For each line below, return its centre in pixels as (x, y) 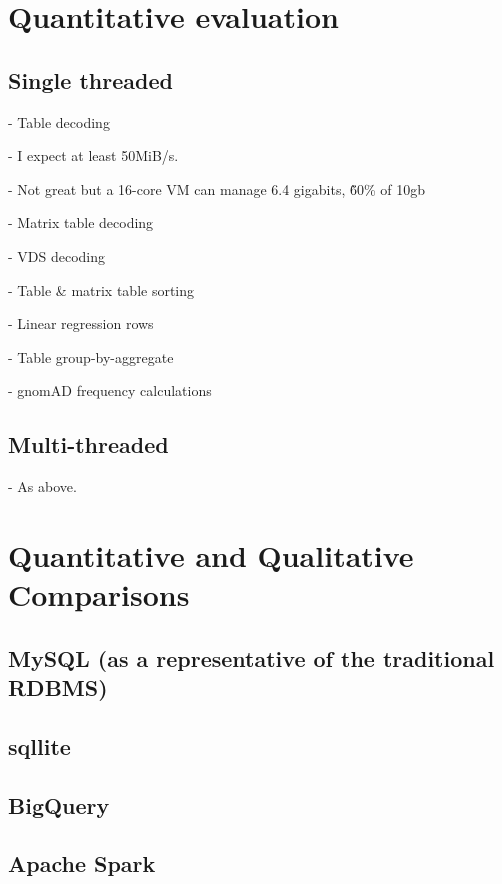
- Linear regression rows (81, 323)
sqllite (39, 745)
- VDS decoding (57, 255)
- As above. (42, 486)
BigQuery (59, 804)
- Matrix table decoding (81, 222)
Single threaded (90, 79)
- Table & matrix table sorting (101, 289)
